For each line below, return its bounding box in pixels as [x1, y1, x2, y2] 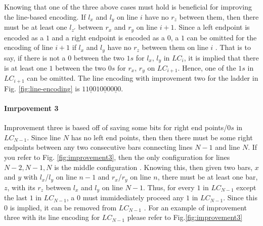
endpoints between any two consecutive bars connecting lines [4, 142, 193, 152]
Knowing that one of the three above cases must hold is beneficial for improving [4, 2, 252, 12]
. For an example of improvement [144, 202, 247, 212]
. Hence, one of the [178, 63, 236, 73]
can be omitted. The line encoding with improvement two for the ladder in [27, 73, 258, 83]
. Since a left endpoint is [174, 22, 250, 32]
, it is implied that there [184, 52, 259, 63]
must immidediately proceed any [82, 192, 184, 203]
